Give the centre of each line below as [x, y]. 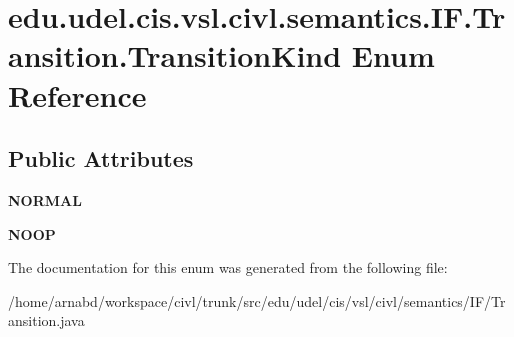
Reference [77, 94]
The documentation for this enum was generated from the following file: [228, 267]
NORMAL [45, 199]
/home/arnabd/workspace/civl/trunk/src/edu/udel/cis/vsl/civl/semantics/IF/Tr [257, 300]
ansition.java [46, 320]
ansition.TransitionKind [175, 55]
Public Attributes [101, 158]
